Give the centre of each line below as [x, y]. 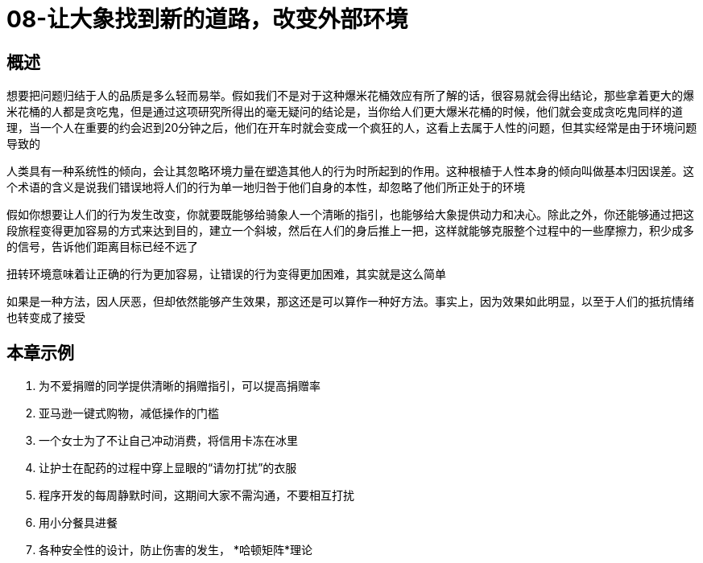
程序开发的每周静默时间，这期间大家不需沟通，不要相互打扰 [196, 495]
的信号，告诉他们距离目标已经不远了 [102, 247]
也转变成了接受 [46, 318]
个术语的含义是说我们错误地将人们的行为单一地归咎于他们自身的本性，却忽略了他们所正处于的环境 [266, 187]
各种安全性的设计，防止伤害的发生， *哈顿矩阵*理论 [176, 550]
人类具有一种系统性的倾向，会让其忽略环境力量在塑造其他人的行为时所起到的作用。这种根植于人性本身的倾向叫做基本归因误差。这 [350, 171]
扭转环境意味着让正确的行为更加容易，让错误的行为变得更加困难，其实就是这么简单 [226, 274]
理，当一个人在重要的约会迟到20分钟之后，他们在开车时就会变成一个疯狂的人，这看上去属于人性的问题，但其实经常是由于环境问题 [352, 128]
